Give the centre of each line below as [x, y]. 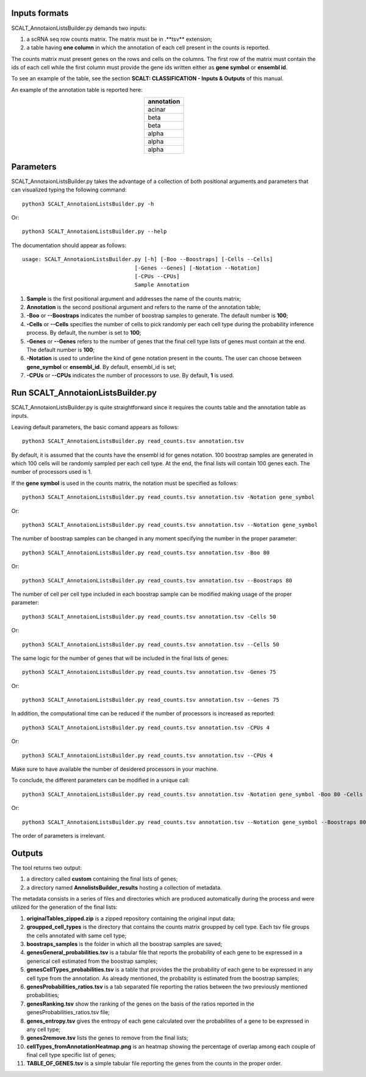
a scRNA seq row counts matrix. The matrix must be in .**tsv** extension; [120, 39]
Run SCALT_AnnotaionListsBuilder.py [84, 393]
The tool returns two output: [47, 868]
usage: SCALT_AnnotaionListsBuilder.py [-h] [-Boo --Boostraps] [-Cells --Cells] [148, 259]
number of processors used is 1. [52, 472]
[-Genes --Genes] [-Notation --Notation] [197, 268]
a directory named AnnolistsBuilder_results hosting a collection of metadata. [124, 887]
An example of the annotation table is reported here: [77, 90]
